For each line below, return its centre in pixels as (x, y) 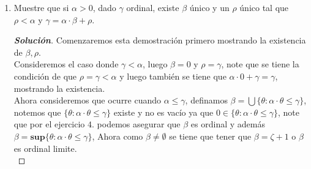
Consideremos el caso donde (66, 64)
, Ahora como (118, 136)
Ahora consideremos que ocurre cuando (88, 100)
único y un (209, 7)
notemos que (37, 112)
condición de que (45, 76)
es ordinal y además (228, 124)
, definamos (206, 100)
